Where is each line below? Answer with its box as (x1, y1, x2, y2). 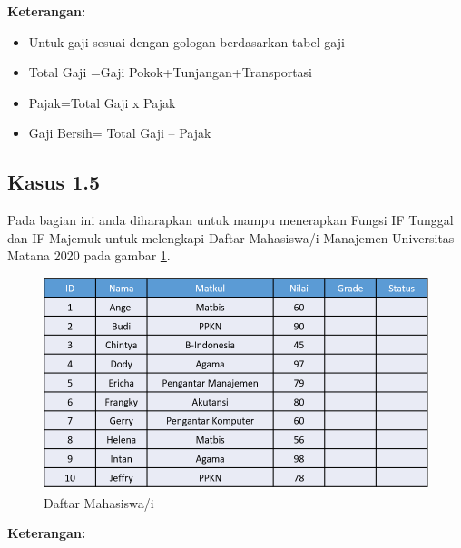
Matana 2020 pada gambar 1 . (7, 246, 171, 265)
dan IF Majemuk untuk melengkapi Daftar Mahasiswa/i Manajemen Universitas (7, 228, 455, 247)
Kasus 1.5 (7, 168, 101, 196)
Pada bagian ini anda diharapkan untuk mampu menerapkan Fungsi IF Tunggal (7, 210, 454, 230)
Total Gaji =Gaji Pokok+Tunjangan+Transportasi (28, 63, 313, 82)
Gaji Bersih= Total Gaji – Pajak (28, 123, 211, 142)
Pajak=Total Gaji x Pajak (28, 93, 176, 112)
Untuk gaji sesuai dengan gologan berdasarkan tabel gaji (28, 32, 345, 51)
